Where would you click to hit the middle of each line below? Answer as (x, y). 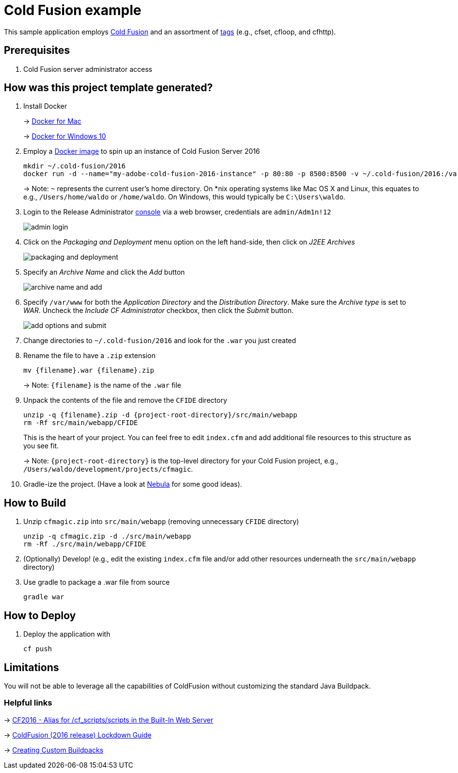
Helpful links (28, 703)
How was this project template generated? (108, 88)
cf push (38, 649)
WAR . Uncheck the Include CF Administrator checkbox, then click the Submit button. (158, 311)
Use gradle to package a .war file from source (97, 582)
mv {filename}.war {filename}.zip (89, 370)
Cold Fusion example (73, 10)
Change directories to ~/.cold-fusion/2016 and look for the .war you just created (160, 341)
